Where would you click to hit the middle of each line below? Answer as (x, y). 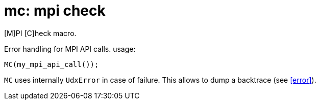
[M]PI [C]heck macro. (40, 33)
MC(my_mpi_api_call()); (52, 64)
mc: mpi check (55, 11)
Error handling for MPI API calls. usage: (70, 49)
